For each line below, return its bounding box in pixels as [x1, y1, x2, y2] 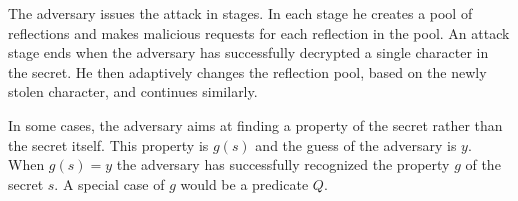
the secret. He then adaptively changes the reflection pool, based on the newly [8, 61, 487, 82]
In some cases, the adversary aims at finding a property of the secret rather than [8, 114, 503, 135]
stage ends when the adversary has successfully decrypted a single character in [8, 42, 489, 63]
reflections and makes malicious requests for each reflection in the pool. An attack [8, 22, 510, 43]
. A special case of [54, 173, 165, 194]
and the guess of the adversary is [255, 134, 457, 155]
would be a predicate [180, 173, 309, 194]
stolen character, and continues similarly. [8, 81, 258, 102]
